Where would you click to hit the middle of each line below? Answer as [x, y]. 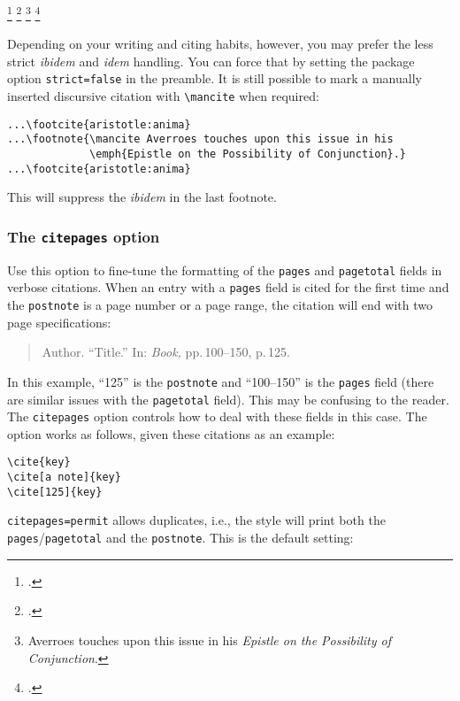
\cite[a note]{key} [64, 478]
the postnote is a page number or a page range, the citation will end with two [220, 305]
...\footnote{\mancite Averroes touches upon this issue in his [200, 139]
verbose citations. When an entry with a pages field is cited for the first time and [228, 287]
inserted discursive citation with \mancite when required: [163, 96]
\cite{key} [39, 462]
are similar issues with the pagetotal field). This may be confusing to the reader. [228, 399]
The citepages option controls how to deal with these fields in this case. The [217, 416]
